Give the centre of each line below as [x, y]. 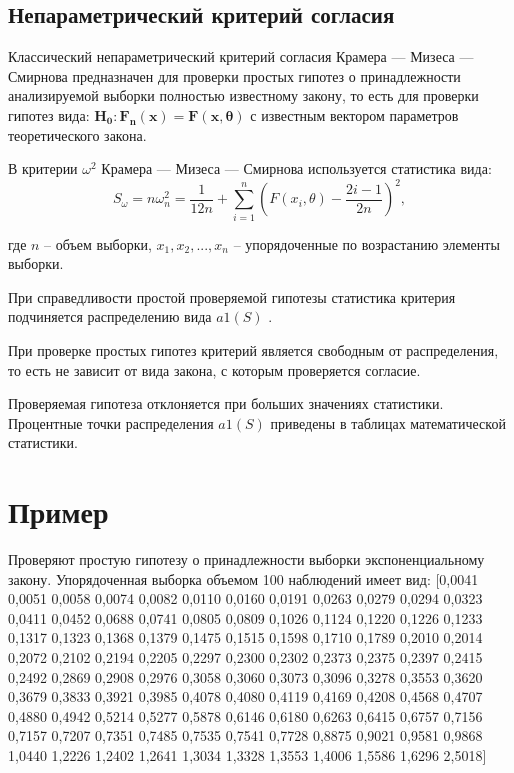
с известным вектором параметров [354, 114]
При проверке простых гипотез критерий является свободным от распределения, [253, 349]
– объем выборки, [98, 243]
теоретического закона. [77, 134]
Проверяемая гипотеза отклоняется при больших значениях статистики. [226, 403]
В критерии [43, 168]
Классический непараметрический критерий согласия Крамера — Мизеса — [241, 56]
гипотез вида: [49, 114]
